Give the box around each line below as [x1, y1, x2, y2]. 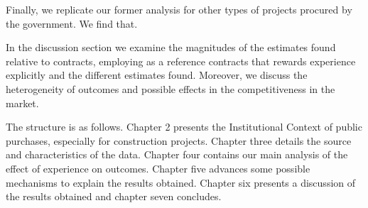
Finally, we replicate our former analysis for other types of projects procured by [6, 2, 352, 16]
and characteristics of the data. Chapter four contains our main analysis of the [6, 147, 348, 162]
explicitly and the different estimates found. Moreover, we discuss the [6, 67, 308, 82]
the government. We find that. [6, 16, 138, 31]
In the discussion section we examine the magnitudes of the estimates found [6, 40, 336, 55]
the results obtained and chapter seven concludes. [6, 189, 222, 204]
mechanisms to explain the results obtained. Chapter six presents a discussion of [6, 175, 356, 190]
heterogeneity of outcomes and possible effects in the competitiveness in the [6, 81, 335, 96]
